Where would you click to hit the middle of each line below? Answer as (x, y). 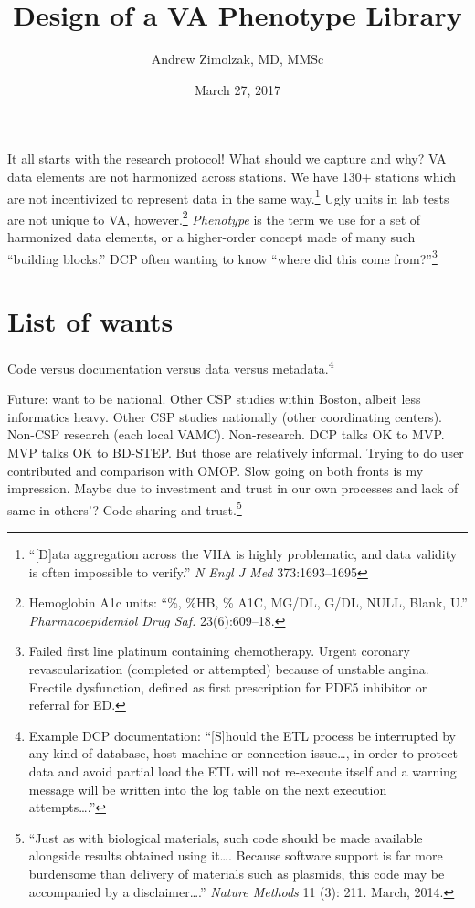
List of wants (90, 321)
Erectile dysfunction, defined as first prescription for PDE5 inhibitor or (228, 686)
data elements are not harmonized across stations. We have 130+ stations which (232, 176)
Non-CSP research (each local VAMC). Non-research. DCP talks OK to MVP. (226, 434)
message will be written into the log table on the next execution (208, 789)
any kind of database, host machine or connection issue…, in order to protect (243, 753)
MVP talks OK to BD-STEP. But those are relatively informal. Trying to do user (236, 452)
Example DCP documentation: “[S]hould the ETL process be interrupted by (242, 735)
